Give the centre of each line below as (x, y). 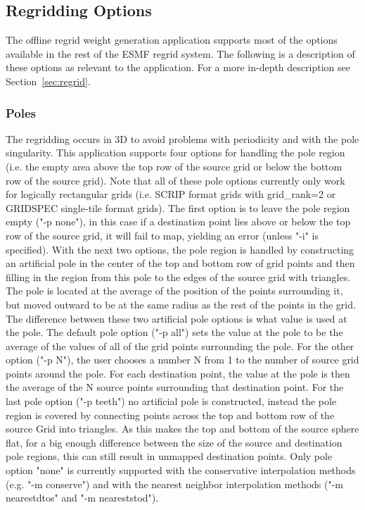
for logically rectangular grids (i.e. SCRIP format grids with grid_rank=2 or (171, 194)
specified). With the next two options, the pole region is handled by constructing (180, 249)
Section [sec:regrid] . (48, 81)
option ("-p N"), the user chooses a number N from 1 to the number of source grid (182, 360)
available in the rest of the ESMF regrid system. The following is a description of (180, 53)
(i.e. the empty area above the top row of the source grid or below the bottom (174, 166)
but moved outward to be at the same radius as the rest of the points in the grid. (181, 304)
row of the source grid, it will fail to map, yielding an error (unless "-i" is (162, 235)
